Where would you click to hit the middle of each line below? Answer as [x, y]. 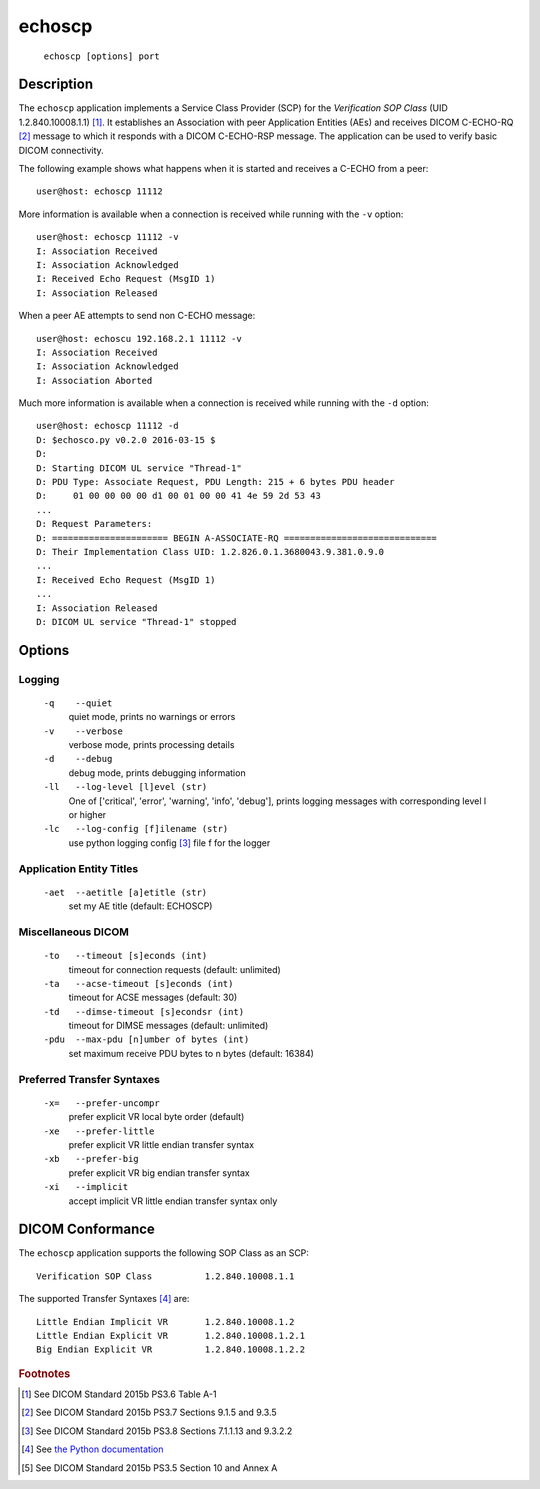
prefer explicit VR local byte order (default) [156, 1117]
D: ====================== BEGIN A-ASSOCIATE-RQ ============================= [236, 538]
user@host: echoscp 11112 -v [107, 237]
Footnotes [44, 1373]
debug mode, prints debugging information [157, 772]
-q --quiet [78, 703]
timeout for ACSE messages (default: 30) [153, 997]
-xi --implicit [86, 1187]
